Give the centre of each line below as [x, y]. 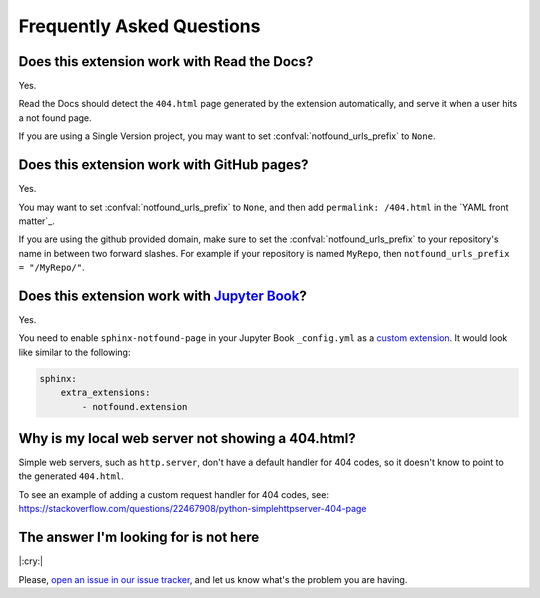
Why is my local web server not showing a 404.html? [187, 438]
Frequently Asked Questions [139, 26]
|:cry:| [31, 561]
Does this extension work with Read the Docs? [166, 61]
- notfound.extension [134, 406]
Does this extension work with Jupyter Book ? [162, 295]
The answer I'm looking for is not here [139, 537]
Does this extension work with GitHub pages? [163, 165]
